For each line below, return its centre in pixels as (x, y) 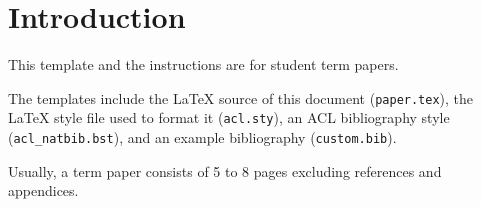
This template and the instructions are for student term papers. (203, 64)
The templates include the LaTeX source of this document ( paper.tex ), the (241, 97)
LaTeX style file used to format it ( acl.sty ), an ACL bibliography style (229, 117)
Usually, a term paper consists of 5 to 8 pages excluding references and (225, 170)
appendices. (43, 190)
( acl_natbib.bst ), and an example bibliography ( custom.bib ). (202, 137)
